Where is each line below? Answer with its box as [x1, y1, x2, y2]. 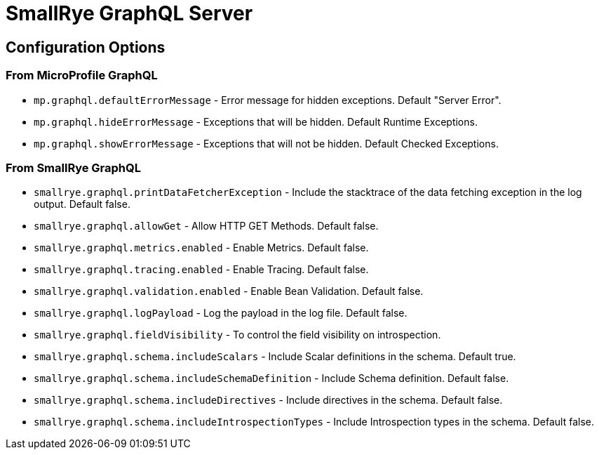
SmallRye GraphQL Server [6, 1, 253, 25]
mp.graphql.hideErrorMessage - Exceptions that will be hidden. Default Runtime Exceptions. [34, 115, 478, 128]
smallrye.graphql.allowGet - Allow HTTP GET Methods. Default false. [34, 220, 379, 232]
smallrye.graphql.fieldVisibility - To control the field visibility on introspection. [34, 329, 441, 341]
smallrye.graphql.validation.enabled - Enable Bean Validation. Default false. [34, 285, 424, 298]
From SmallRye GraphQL [6, 160, 141, 175]
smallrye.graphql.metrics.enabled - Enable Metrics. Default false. [34, 242, 369, 254]
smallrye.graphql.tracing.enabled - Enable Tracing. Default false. [34, 263, 369, 276]
